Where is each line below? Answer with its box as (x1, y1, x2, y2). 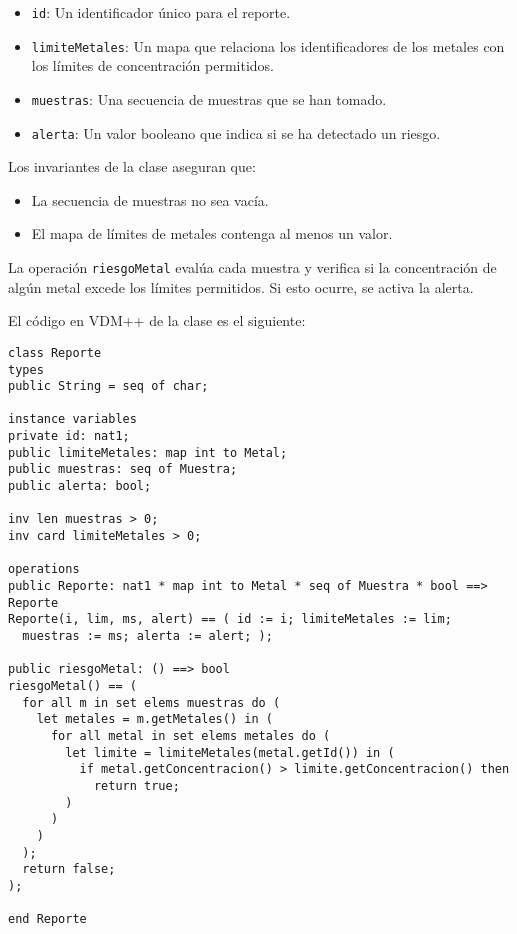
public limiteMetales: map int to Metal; (8, 445, 288, 460)
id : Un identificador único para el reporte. (31, 2, 291, 22)
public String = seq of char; (8, 379, 209, 394)
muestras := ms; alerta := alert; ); (22, 629, 273, 643)
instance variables (8, 412, 137, 427)
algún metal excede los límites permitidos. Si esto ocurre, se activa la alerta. (8, 276, 474, 297)
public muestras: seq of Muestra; (8, 462, 238, 477)
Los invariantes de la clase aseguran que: (8, 156, 256, 177)
